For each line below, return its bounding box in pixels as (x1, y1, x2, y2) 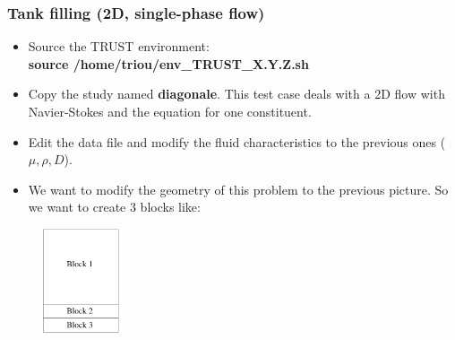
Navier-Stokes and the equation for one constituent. (28, 102, 312, 120)
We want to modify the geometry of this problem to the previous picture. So (28, 179, 449, 198)
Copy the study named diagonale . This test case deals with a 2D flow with (28, 84, 445, 103)
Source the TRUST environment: (28, 37, 210, 56)
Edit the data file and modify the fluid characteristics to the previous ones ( (28, 132, 446, 151)
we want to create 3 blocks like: (28, 197, 201, 216)
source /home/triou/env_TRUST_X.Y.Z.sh (28, 54, 309, 73)
